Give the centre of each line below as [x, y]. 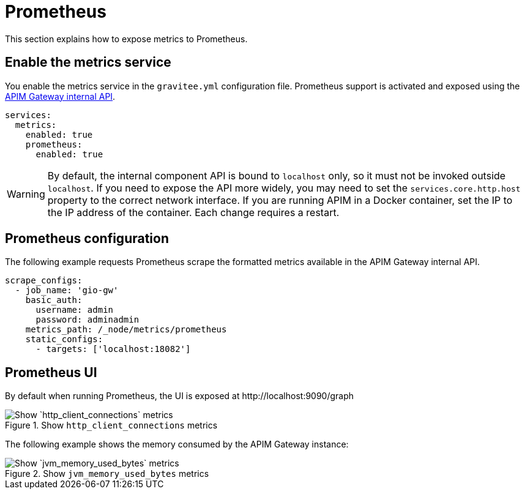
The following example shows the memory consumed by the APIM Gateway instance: [177, 444]
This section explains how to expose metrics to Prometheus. [126, 39]
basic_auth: [54, 300]
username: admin [75, 310]
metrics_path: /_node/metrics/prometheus [126, 330]
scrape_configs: [44, 281]
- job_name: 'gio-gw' [67, 290]
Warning [26, 194]
